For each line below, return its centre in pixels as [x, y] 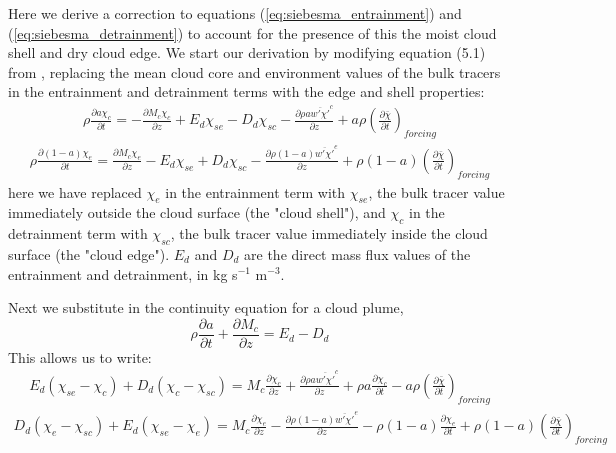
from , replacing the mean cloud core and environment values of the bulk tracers [254, 71]
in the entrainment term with [255, 191]
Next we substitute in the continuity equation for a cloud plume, [206, 307]
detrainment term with [78, 233]
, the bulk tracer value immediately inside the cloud [329, 233]
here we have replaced [75, 191]
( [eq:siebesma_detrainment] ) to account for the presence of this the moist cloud [252, 32]
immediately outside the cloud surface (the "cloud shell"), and [197, 212]
